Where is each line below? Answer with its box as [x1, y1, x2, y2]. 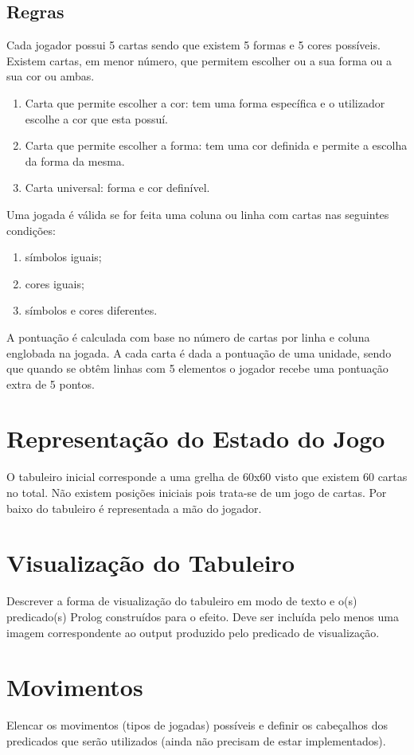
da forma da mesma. [25, 152, 125, 169]
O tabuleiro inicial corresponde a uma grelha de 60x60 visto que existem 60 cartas [6, 468, 408, 485]
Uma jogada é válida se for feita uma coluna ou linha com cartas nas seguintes [6, 205, 389, 222]
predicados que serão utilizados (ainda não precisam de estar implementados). [6, 732, 386, 749]
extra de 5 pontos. [6, 375, 95, 392]
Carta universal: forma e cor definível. [25, 179, 210, 196]
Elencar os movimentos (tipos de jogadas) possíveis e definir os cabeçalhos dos [6, 717, 388, 733]
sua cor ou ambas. [6, 68, 95, 84]
